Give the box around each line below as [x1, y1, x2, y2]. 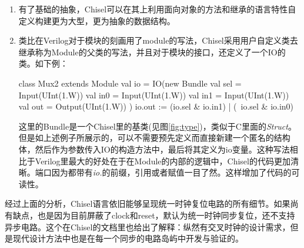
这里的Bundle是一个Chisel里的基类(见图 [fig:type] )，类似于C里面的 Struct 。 [18, 120, 296, 132]
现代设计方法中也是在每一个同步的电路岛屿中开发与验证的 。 [12, 232, 243, 244]
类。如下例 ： [18, 57, 68, 70]
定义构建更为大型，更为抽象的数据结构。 [18, 14, 175, 27]
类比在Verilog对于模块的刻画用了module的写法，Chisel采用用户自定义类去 [18, 34, 298, 47]
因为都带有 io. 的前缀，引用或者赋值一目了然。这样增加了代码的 [51, 166, 292, 178]
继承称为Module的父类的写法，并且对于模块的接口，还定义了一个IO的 [18, 45, 286, 58]
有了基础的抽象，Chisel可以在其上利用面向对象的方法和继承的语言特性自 [18, 3, 296, 15]
